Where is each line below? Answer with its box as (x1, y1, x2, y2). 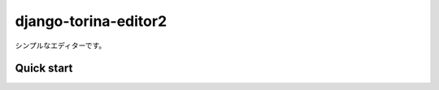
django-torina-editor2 (15, 12, 167, 30)
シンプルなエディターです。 (15, 41, 106, 50)
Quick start (15, 62, 73, 75)
